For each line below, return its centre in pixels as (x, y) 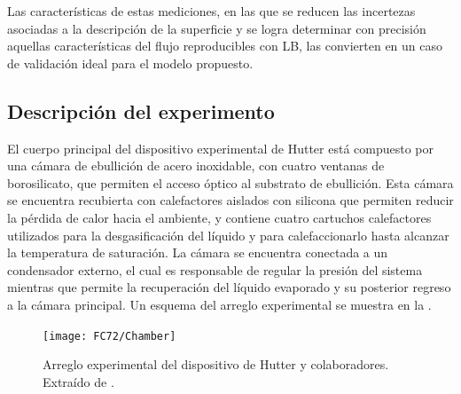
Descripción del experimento (141, 110)
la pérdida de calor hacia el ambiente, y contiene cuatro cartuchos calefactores (219, 217)
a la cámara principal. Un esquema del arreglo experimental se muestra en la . (219, 304)
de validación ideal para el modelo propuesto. (130, 63)
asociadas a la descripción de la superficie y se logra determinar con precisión (217, 28)
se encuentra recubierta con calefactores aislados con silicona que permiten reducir (230, 200)
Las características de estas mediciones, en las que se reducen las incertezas (211, 11)
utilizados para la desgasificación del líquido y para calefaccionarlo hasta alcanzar (228, 235)
